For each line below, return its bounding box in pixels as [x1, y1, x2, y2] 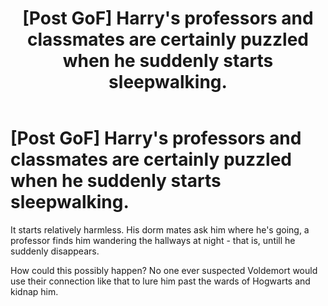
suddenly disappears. [10, 245, 100, 257]
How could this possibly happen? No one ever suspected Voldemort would [10, 264, 318, 276]
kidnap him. [10, 285, 59, 297]
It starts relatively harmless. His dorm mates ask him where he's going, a [10, 223, 310, 236]
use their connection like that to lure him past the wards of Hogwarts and [10, 275, 311, 287]
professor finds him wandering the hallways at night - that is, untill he [10, 234, 296, 246]
